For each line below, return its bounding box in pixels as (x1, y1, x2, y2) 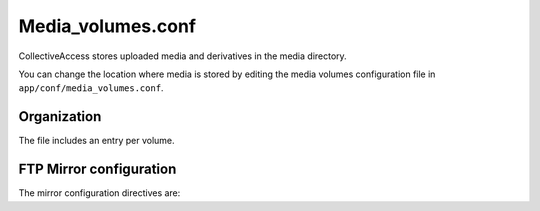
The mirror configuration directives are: (18, 187, 181, 199)
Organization (18, 108, 102, 125)
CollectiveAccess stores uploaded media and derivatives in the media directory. (18, 50, 347, 62)
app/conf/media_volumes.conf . (18, 82, 164, 94)
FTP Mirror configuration (18, 161, 177, 178)
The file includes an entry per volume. (18, 135, 175, 147)
